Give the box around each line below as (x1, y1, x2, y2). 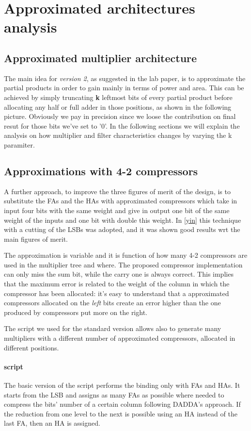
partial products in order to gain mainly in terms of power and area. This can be (4, 83, 244, 93)
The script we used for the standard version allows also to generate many (4, 323, 221, 333)
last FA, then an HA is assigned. (4, 418, 100, 428)
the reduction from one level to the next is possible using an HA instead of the (4, 408, 237, 418)
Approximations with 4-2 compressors (4, 163, 198, 178)
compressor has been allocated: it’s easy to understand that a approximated (4, 288, 229, 298)
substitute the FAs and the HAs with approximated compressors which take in (4, 196, 237, 206)
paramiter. (4, 139, 35, 149)
